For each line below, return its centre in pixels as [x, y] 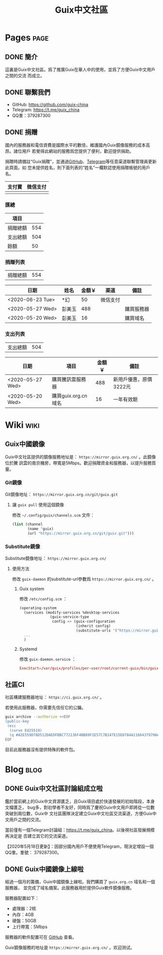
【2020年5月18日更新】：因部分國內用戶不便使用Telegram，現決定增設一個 [80, 846]
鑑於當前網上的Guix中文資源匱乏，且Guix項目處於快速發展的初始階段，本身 [80, 801]
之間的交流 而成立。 [25, 76]
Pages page [27, 38]
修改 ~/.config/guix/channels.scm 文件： [53, 515]
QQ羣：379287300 [31, 115]
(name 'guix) [41, 529]
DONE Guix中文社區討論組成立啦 [54, 789]
